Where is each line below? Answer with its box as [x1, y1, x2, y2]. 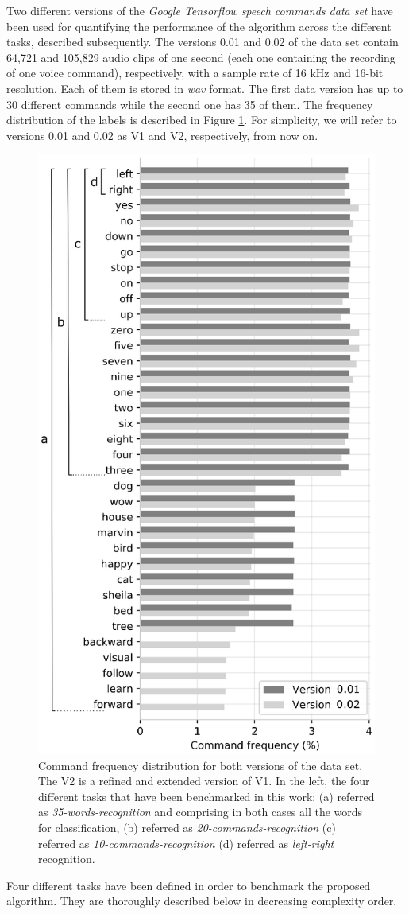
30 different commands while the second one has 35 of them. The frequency [6, 95, 373, 112]
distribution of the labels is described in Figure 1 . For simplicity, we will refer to [6, 111, 397, 128]
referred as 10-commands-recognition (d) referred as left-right [38, 834, 334, 851]
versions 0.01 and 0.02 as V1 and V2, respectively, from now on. [6, 126, 318, 143]
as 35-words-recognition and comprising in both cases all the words [38, 803, 363, 820]
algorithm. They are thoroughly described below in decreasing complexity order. [6, 893, 397, 909]
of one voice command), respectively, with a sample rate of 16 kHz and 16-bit [6, 64, 384, 81]
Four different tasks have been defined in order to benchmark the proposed [6, 877, 371, 893]
